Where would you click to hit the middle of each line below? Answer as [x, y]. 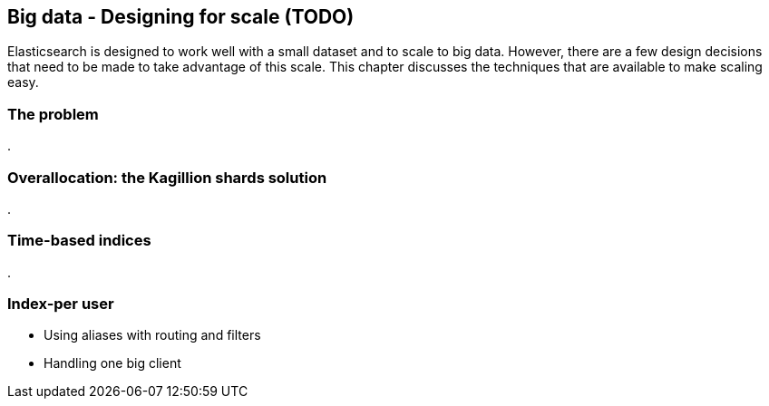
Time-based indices [79, 241]
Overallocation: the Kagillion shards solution [167, 177]
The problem [53, 114]
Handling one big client [112, 363]
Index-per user [61, 304]
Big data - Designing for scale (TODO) [181, 17]
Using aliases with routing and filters [152, 335]
